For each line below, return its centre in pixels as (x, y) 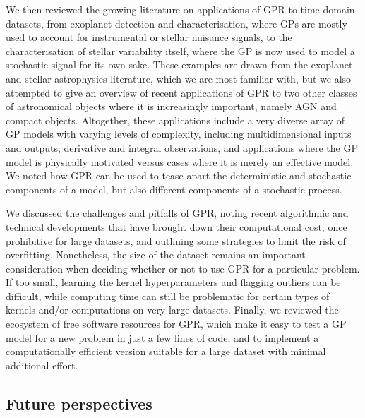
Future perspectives (79, 403)
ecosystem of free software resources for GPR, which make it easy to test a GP (176, 324)
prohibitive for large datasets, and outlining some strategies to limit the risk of (176, 240)
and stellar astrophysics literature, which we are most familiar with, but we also (179, 78)
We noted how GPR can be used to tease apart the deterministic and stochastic (179, 175)
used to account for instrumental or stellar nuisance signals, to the (149, 37)
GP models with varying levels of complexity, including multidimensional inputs (179, 134)
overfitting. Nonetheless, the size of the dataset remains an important (156, 255)
